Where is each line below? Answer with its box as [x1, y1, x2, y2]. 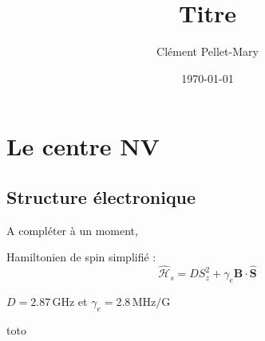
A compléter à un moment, [6, 221, 138, 238]
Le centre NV [6, 130, 160, 163]
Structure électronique [6, 184, 196, 209]
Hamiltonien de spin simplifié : [6, 249, 156, 265]
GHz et [52, 292, 88, 309]
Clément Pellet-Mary [156, 43, 259, 60]
